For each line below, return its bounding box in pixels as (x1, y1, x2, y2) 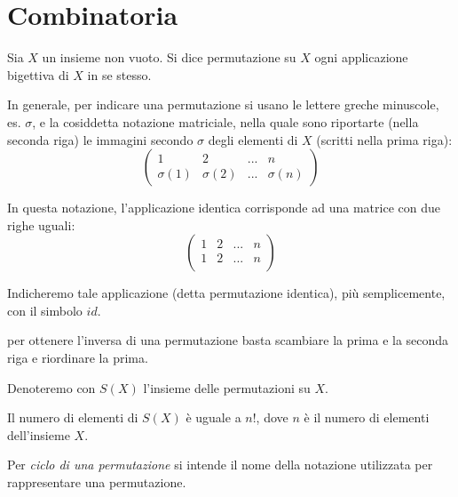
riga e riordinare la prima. (7, 349, 148, 367)
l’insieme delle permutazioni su (143, 378, 311, 397)
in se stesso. (87, 65, 152, 84)
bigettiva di (7, 65, 69, 84)
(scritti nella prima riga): (316, 130, 453, 148)
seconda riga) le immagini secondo (7, 130, 193, 148)
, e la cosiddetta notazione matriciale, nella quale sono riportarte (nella (32, 112, 419, 131)
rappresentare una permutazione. (7, 473, 186, 492)
